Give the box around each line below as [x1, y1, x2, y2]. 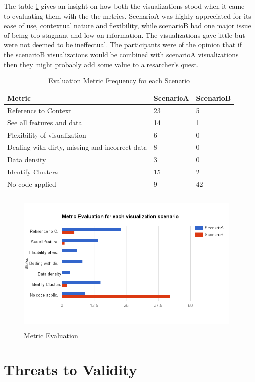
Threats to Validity [4, 359, 137, 379]
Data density [7, 154, 46, 164]
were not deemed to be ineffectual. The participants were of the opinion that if [4, 39, 242, 50]
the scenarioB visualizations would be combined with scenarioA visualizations [4, 49, 239, 59]
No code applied [7, 178, 56, 189]
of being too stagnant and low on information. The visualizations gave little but [4, 30, 245, 40]
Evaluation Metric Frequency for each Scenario [48, 75, 190, 86]
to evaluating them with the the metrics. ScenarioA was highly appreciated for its [4, 10, 251, 21]
